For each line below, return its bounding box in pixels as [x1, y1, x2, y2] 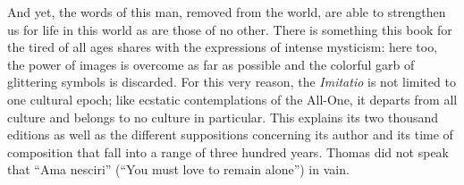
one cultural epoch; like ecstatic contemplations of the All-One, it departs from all [7, 89, 458, 108]
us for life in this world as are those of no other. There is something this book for [7, 20, 452, 38]
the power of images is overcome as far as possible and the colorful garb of [7, 55, 415, 73]
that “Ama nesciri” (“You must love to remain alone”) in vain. [7, 160, 350, 179]
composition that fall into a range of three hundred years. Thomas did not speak [7, 142, 449, 161]
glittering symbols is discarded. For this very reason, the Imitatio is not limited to [7, 72, 456, 91]
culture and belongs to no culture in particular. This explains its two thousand [7, 107, 439, 126]
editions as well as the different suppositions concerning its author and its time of [7, 125, 453, 144]
